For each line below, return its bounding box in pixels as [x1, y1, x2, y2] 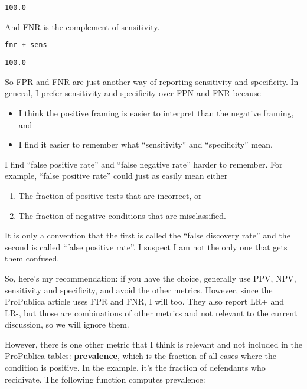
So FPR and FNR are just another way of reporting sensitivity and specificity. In [5, 75, 299, 87]
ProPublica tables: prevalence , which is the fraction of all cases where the [5, 349, 276, 362]
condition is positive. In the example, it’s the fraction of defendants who [5, 361, 266, 374]
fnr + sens [5, 41, 47, 50]
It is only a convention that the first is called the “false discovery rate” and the [5, 229, 290, 241]
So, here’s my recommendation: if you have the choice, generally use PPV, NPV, [5, 272, 296, 284]
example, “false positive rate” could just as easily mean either [5, 169, 228, 182]
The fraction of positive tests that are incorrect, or [18, 189, 202, 201]
